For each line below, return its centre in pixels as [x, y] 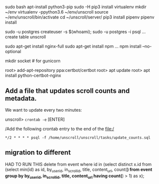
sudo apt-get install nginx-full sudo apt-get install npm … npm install [73, 46]
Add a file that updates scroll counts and [67, 91]
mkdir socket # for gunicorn [33, 61]
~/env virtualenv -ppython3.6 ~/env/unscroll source [57, 12]
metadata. [21, 98]
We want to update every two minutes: [44, 110]
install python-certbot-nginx [33, 75]
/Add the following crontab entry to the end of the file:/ [60, 129]
